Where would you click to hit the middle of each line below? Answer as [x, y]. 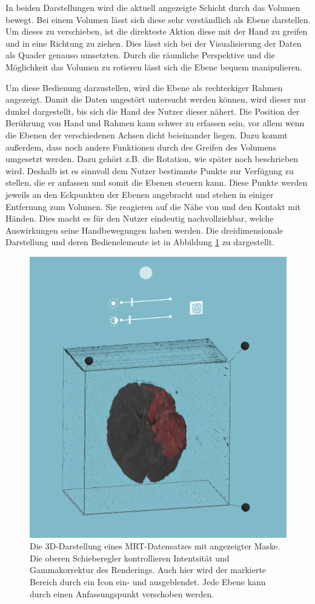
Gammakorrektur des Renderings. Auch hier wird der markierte [148, 570]
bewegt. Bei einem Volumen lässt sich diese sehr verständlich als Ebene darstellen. [158, 19]
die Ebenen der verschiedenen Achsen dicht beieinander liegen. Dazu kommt [147, 134]
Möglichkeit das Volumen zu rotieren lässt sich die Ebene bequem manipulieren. [154, 66]
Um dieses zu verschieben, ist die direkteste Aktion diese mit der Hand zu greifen [157, 31]
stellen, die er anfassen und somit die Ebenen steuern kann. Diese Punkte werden [157, 182]
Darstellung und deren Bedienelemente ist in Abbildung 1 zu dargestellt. [140, 242]
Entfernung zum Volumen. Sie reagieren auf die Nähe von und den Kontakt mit [153, 206]
